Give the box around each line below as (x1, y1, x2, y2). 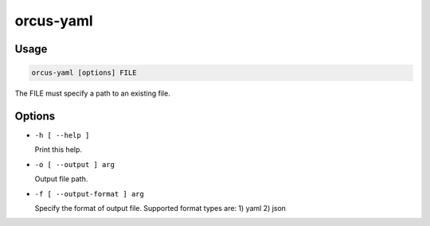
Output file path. (34, 174, 88, 184)
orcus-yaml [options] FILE (31, 68, 137, 77)
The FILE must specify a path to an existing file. (14, 88, 170, 99)
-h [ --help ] (34, 131, 90, 140)
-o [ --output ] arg (34, 160, 115, 169)
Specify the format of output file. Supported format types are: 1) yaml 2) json (34, 204, 287, 212)
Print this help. (34, 145, 83, 154)
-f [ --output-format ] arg (34, 189, 145, 198)
